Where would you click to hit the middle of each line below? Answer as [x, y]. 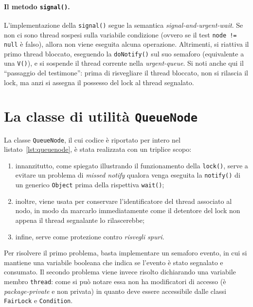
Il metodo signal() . [37, 6]
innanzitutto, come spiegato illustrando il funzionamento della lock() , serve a [132, 165]
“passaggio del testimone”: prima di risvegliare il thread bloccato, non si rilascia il [126, 73]
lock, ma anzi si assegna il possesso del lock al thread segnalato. [99, 82]
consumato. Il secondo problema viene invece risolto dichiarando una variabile [120, 272]
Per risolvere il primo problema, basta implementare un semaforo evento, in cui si [126, 253]
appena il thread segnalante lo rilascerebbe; [80, 220]
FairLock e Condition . [38, 300]
